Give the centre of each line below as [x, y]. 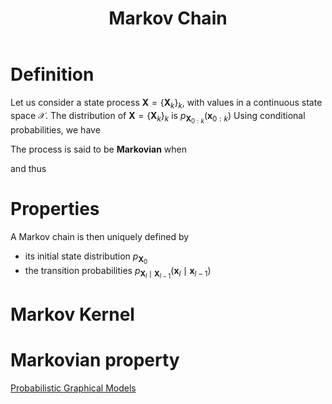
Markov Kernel [72, 314]
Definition [52, 74]
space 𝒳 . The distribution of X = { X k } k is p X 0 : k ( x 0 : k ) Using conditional [158, 117]
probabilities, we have [55, 129]
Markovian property [95, 360]
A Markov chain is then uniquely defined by [100, 236]
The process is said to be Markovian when [98, 149]
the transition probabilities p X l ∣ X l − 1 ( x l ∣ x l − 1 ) [118, 272]
